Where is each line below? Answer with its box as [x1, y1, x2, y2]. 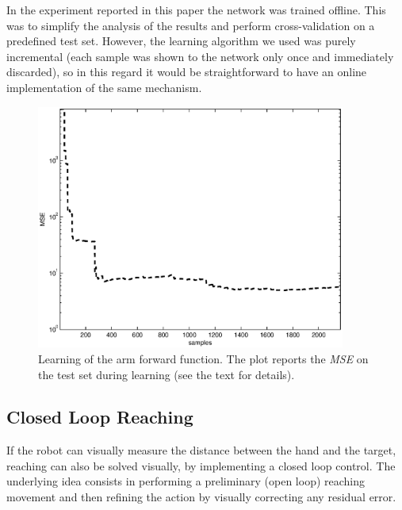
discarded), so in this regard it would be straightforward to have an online [6, 63, 367, 80]
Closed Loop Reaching [6, 405, 193, 429]
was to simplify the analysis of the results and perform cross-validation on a [6, 17, 375, 33]
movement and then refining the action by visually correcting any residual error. [6, 489, 396, 505]
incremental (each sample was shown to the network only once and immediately [6, 48, 394, 64]
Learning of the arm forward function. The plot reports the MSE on [38, 350, 369, 366]
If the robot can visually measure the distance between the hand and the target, [6, 442, 396, 458]
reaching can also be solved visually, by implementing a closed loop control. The [6, 457, 396, 474]
